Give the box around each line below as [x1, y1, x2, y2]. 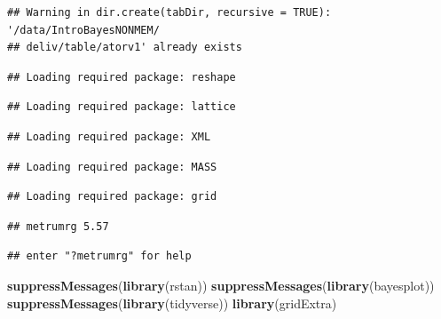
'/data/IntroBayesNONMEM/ [7, 23, 160, 36]
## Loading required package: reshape [7, 70, 236, 84]
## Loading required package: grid [7, 190, 217, 203]
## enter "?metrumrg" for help [7, 250, 192, 263]
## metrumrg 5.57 [7, 219, 109, 233]
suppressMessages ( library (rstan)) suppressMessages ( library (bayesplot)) [7, 275, 435, 294]
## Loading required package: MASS [7, 160, 217, 173]
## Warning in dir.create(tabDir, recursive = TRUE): [7, 6, 332, 19]
